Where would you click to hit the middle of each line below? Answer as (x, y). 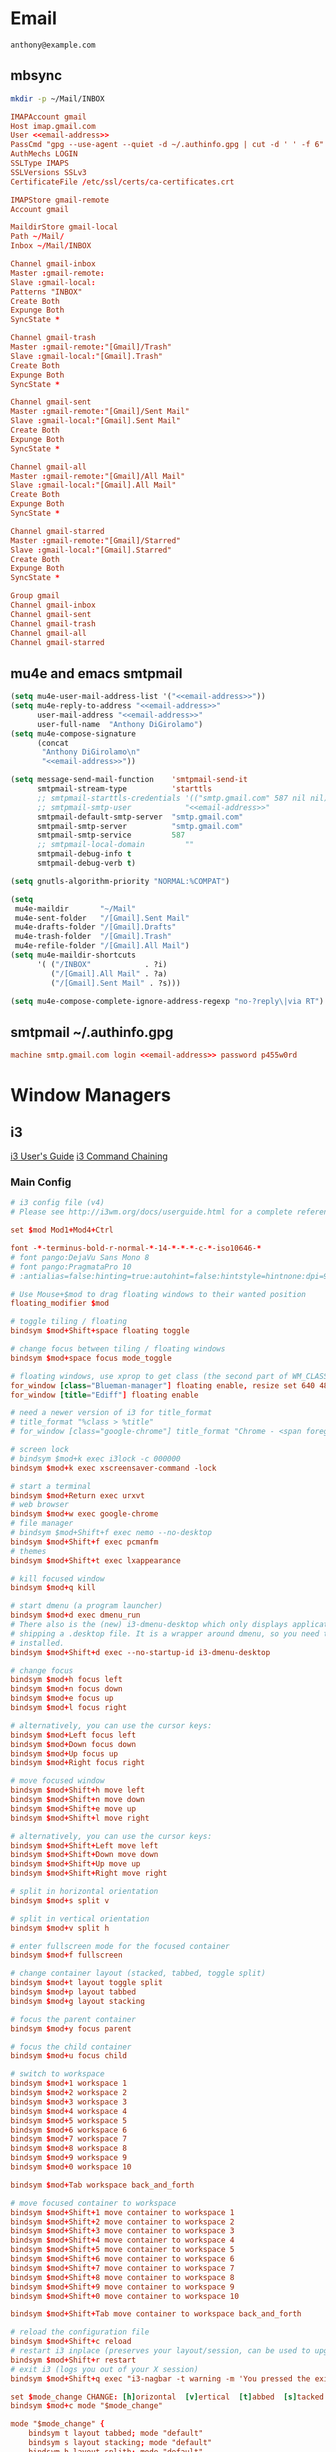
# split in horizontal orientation (84, 1892)
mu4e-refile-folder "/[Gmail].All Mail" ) (102, 946)
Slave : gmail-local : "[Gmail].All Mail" (93, 485)
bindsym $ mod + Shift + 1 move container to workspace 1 (122, 2212)
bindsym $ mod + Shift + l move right (80, 1818)
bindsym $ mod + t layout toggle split (86, 1983)
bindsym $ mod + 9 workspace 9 (69, 2158)
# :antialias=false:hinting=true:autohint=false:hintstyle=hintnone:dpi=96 (171, 1276)
